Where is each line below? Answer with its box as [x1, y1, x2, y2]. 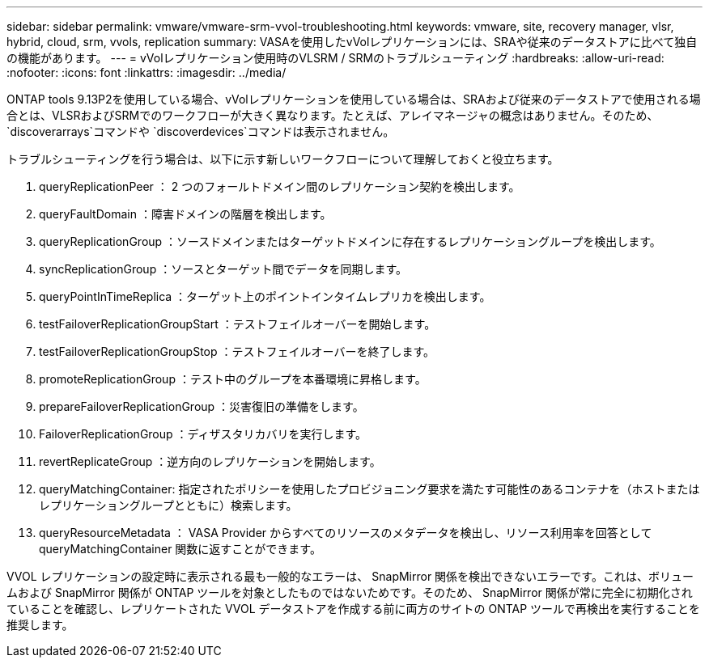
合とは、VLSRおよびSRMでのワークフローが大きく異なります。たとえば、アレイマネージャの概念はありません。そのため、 [6, 108, 659, 122]
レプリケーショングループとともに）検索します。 [39, 498, 298, 512]
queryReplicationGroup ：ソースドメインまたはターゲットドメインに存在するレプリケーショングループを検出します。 [39, 235, 661, 248]
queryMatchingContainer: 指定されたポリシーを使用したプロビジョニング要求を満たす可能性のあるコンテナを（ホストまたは [39, 482, 700, 496]
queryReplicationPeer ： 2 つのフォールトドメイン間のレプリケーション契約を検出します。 [39, 180, 520, 193]
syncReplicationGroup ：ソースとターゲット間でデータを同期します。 [39, 262, 408, 276]
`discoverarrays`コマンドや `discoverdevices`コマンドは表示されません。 [6, 125, 395, 138]
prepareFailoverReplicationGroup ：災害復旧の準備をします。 [39, 400, 364, 413]
